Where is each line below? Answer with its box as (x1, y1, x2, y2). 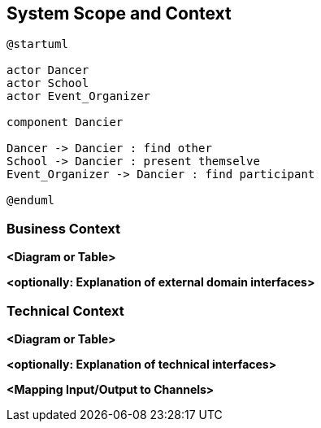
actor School (7, 76, 89, 90)
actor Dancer (7, 63, 89, 77)
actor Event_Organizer (7, 90, 151, 103)
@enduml (7, 194, 55, 207)
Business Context (7, 220, 121, 237)
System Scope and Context (7, 3, 232, 24)
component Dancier (7, 116, 124, 129)
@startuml (7, 37, 68, 51)
